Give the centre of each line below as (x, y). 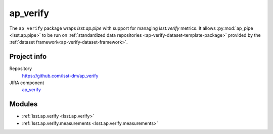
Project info (28, 57)
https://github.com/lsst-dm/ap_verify (60, 76)
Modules (24, 104)
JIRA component (27, 83)
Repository (21, 69)
